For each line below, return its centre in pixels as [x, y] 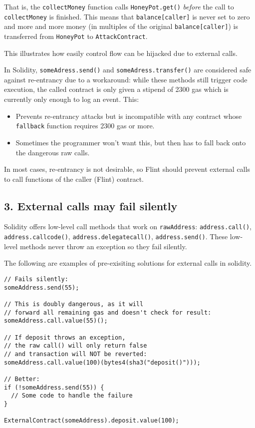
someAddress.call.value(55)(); [56, 321]
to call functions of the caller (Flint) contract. [74, 179]
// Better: [22, 379]
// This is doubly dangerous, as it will [74, 304]
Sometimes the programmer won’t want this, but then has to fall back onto [131, 142]
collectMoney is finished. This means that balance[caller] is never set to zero [127, 16]
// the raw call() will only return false [76, 346]
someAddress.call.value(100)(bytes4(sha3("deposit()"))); [102, 362]
